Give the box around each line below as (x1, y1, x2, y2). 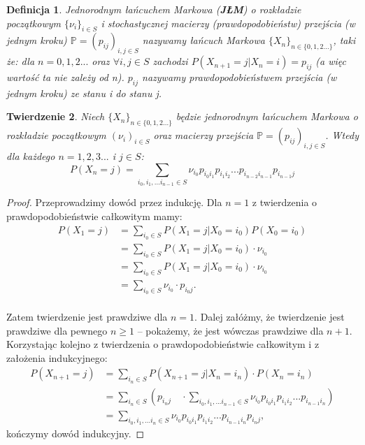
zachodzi (152, 54, 188, 68)
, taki (333, 33, 356, 48)
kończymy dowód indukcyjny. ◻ (6, 425, 145, 440)
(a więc (315, 54, 347, 68)
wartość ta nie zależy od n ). (6, 69, 124, 84)
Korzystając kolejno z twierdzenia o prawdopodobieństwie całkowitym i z (6, 337, 320, 351)
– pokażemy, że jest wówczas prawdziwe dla (137, 323, 324, 337)
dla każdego (6, 148, 55, 163)
